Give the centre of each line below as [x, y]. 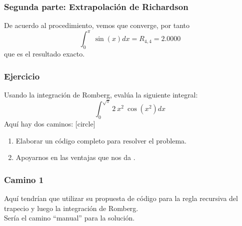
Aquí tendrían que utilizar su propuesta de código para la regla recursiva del [121, 198]
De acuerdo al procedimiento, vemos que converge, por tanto [97, 25]
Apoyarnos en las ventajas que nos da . [75, 157]
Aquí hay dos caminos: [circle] [50, 124]
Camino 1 [24, 179]
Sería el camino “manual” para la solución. [69, 218]
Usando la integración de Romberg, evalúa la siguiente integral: [101, 94]
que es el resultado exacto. [44, 54]
